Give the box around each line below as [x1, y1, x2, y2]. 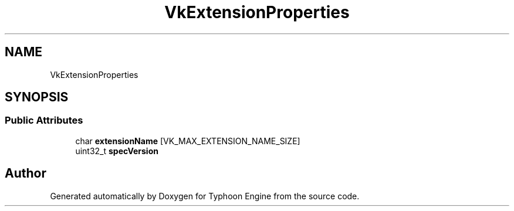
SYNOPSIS [5, 90, 69, 105]
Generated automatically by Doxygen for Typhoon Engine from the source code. [50, 190, 360, 201]
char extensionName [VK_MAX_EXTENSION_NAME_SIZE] [75, 135, 300, 146]
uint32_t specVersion [75, 145, 158, 156]
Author [5, 166, 46, 181]
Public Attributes [5, 114, 83, 127]
